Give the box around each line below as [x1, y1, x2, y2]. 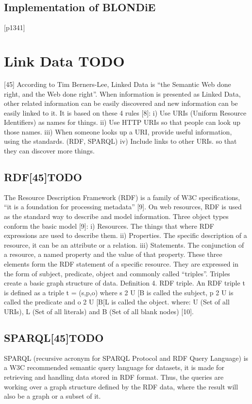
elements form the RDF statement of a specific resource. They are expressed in [4, 259, 238, 269]
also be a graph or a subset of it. [4, 391, 101, 401]
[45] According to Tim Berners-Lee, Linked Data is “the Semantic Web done [4, 79, 231, 89]
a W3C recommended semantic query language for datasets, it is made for [4, 362, 224, 372]
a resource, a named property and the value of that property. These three [4, 249, 222, 259]
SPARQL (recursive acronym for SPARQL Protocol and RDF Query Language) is [4, 353, 249, 363]
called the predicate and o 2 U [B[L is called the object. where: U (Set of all [4, 297, 230, 307]
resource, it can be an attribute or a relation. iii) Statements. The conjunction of [4, 239, 244, 250]
